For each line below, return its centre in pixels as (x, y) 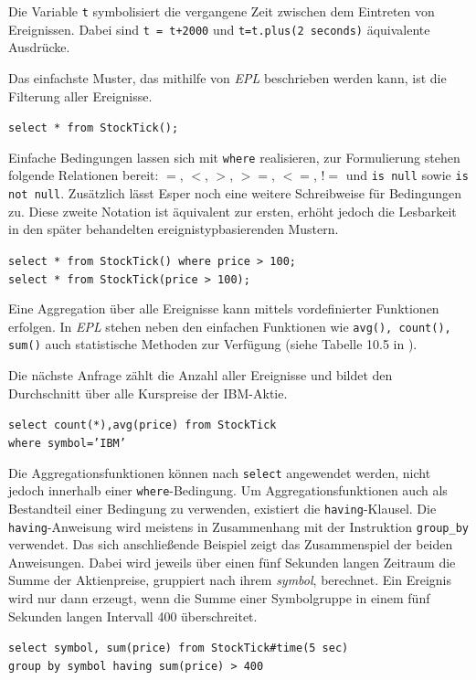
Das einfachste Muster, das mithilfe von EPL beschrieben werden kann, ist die (227, 77)
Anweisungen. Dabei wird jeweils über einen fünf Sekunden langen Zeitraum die (232, 562)
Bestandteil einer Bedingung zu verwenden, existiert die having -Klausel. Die (222, 508)
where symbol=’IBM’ (67, 443)
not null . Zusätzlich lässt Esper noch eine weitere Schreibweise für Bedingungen (235, 193)
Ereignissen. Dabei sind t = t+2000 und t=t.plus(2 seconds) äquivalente (219, 29)
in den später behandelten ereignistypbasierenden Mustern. (174, 229)
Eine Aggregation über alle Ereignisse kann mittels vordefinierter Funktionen (224, 308)
